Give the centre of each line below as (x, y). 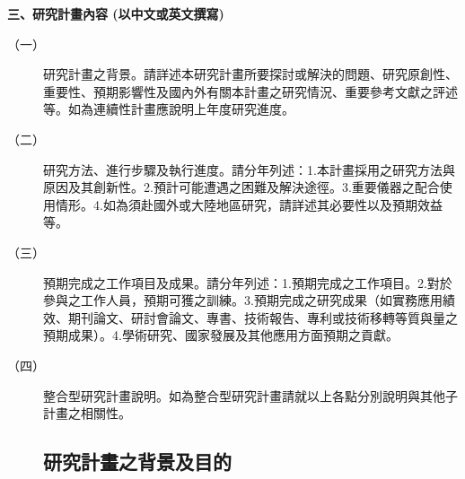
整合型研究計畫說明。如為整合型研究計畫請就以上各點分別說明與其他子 (250, 395)
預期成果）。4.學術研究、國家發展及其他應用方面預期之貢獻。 (221, 335)
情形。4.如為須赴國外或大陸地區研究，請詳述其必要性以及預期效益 (249, 204)
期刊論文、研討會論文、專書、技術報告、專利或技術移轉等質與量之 (263, 317)
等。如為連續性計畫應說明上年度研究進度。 (169, 109)
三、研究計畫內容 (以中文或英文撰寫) (116, 13)
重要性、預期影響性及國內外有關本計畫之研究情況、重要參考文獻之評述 (250, 91)
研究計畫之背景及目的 (137, 462)
